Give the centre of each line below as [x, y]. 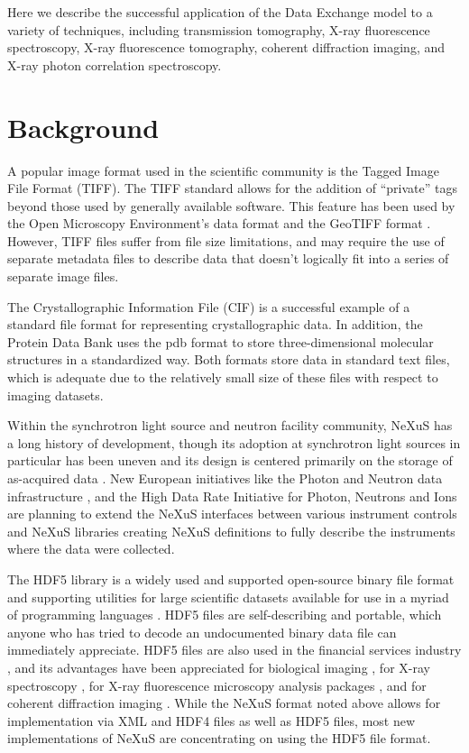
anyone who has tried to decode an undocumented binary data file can [202, 632]
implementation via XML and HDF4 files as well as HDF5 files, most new [212, 720]
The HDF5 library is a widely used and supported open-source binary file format [231, 579]
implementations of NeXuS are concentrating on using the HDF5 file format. [219, 738]
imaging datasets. [55, 395]
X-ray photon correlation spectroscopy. [115, 64]
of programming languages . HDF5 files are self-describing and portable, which [225, 615]
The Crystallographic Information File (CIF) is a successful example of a [209, 306]
